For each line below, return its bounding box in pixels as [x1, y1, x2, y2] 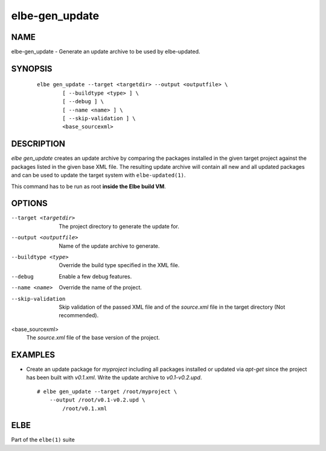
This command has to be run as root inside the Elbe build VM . [11, 183, 166, 190]
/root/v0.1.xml [62, 405, 107, 412]
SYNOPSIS [11, 63, 53, 74]
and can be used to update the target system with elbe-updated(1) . [11, 172, 186, 179]
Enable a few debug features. [59, 273, 132, 280]
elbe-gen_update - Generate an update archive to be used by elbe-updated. [11, 48, 200, 55]
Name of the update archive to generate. [59, 242, 160, 250]
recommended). [59, 312, 99, 319]
